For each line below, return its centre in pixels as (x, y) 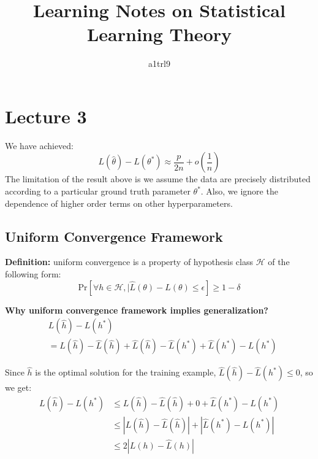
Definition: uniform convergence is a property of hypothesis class (129, 262)
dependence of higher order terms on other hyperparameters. (119, 203)
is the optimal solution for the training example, (126, 372)
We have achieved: (39, 145)
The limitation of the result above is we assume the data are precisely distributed (158, 179)
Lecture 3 (46, 116)
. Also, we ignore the (239, 191)
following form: (33, 274)
